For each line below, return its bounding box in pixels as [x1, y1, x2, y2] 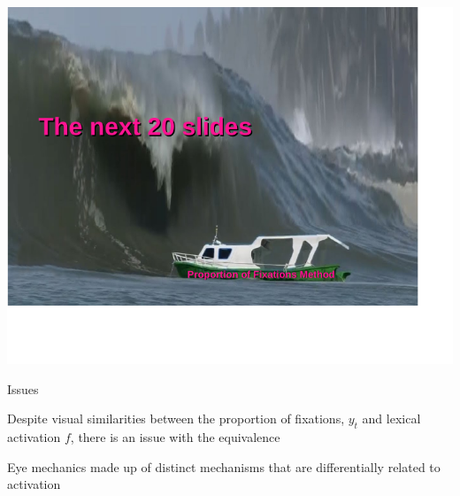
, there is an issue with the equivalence [70, 428, 280, 446]
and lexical [362, 409, 421, 428]
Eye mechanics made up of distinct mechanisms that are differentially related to [7, 457, 441, 476]
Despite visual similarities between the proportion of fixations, [7, 409, 345, 428]
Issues [7, 379, 39, 398]
